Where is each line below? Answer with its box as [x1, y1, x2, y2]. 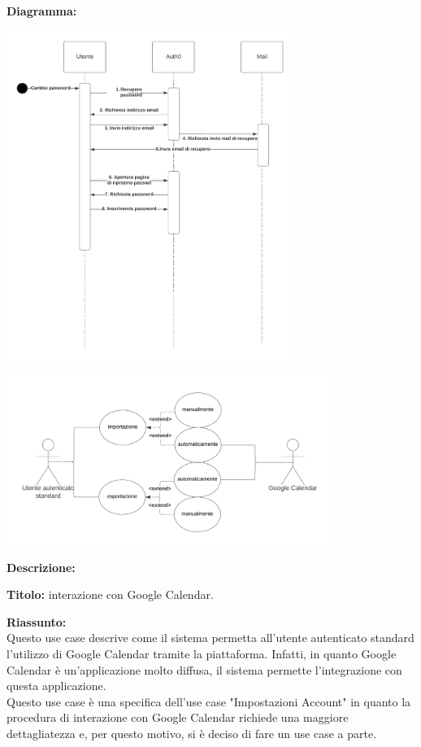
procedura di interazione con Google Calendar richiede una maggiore [7, 709, 349, 726]
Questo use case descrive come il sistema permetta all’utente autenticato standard [7, 629, 414, 646]
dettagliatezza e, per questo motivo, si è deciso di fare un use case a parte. [7, 724, 377, 741]
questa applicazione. [7, 677, 106, 694]
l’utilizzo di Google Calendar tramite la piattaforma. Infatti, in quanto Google [7, 644, 397, 662]
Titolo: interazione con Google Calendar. [7, 586, 214, 603]
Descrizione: [7, 558, 76, 575]
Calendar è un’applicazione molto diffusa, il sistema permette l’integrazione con [7, 661, 402, 678]
